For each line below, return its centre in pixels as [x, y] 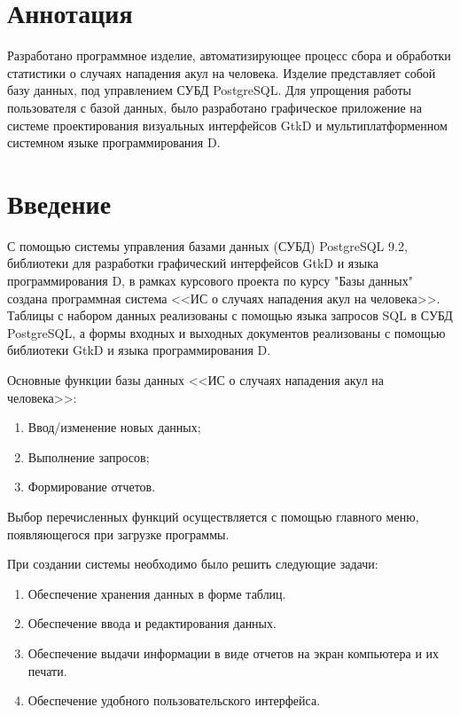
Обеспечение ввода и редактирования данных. [152, 623]
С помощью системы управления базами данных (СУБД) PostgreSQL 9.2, [207, 245]
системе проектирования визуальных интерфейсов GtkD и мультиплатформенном [227, 125]
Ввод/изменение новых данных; [114, 427]
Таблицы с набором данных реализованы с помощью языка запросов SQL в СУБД [230, 315]
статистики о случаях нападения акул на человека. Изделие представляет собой [222, 72]
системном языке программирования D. [114, 142]
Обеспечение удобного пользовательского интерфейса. [174, 700]
